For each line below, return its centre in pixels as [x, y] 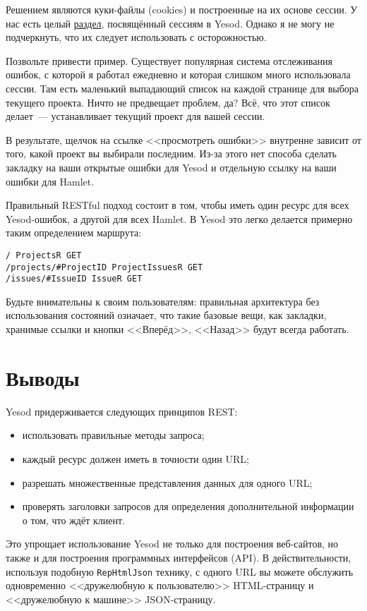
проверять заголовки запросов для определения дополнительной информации [188, 506]
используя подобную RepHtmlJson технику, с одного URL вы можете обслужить [180, 571]
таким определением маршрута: [74, 232]
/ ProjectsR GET [44, 255]
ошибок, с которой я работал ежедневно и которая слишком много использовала [178, 74]
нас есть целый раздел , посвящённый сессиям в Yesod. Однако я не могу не [170, 23]
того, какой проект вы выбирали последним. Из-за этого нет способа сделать [171, 153]
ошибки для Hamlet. [50, 181]
